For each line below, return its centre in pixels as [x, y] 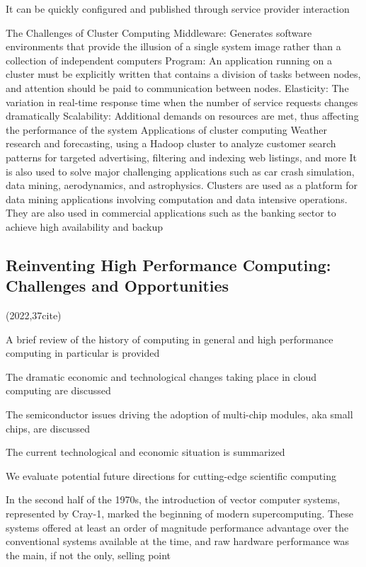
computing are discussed [58, 390]
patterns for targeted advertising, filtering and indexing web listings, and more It [182, 157]
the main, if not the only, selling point [88, 555]
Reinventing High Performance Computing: [168, 264]
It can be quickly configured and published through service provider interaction [178, 8]
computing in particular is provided [83, 353]
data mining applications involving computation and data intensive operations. [177, 199]
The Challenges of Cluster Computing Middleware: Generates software [159, 32]
